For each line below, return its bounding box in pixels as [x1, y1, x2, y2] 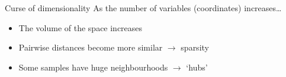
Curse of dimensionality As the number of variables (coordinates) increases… [5, 2, 282, 14]
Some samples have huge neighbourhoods [18, 61, 168, 73]
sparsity [181, 41, 209, 53]
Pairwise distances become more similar [18, 41, 163, 53]
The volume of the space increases [18, 21, 143, 34]
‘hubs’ [186, 61, 208, 73]
